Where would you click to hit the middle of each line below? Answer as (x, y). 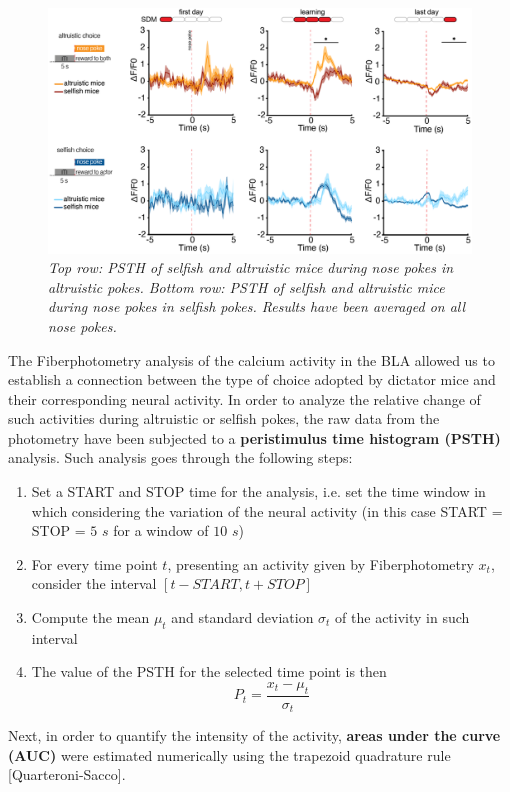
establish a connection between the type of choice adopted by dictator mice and (252, 379)
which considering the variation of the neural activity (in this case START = (267, 510)
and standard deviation (242, 617)
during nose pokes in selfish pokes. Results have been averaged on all (257, 306)
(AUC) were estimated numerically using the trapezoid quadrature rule (229, 754)
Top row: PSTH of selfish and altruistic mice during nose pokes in (251, 267)
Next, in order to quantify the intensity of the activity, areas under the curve (254, 735)
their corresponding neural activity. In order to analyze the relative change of (244, 398)
